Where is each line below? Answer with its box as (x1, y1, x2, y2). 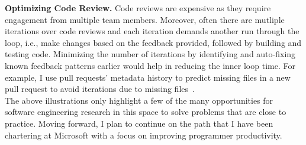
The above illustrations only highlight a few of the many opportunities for (5, 94, 273, 106)
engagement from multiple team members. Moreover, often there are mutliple (5, 13, 285, 25)
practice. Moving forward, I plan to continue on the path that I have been (5, 117, 273, 129)
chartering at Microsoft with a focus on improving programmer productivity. (5, 128, 282, 141)
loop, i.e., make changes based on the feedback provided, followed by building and (5, 36, 302, 48)
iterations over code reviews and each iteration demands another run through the (5, 25, 299, 37)
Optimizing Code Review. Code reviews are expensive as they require (5, 2, 271, 14)
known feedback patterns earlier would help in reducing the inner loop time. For (5, 59, 295, 71)
